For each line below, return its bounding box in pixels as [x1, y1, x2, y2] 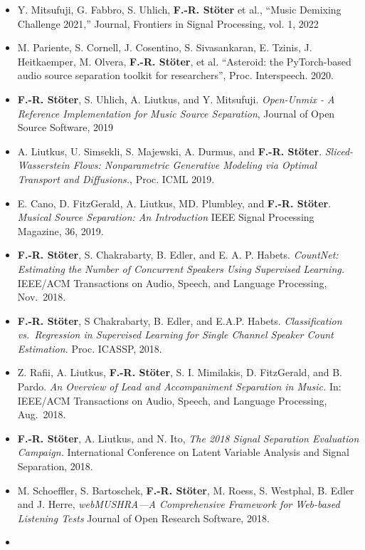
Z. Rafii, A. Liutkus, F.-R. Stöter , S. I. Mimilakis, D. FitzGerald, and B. [17, 365, 342, 380]
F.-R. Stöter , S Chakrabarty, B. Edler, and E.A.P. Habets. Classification [17, 313, 342, 328]
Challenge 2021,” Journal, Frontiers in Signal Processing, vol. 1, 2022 [17, 16, 319, 31]
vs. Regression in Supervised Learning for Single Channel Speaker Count [17, 327, 334, 342]
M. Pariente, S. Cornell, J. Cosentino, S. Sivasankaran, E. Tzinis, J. [17, 40, 312, 55]
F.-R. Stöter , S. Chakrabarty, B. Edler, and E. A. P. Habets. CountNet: [17, 247, 339, 262]
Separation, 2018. [17, 459, 93, 474]
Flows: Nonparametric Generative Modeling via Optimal [73, 157, 317, 172]
